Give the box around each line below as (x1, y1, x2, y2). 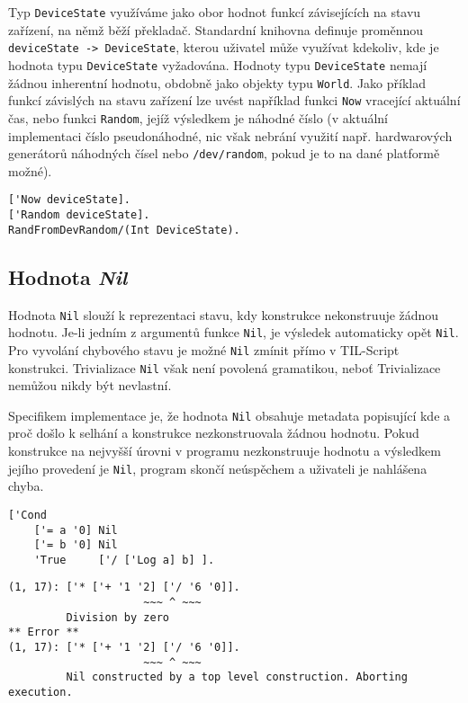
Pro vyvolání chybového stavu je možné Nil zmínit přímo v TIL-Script (8, 340, 400, 359)
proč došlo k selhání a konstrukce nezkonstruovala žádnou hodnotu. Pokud (8, 423, 419, 442)
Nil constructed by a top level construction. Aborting (66, 671, 408, 684)
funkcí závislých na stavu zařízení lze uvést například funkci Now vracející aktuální (8, 91, 461, 110)
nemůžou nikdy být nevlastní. (8, 376, 172, 395)
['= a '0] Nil (33, 523, 118, 537)
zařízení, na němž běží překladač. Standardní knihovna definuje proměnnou (8, 20, 424, 39)
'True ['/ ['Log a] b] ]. (33, 553, 215, 566)
